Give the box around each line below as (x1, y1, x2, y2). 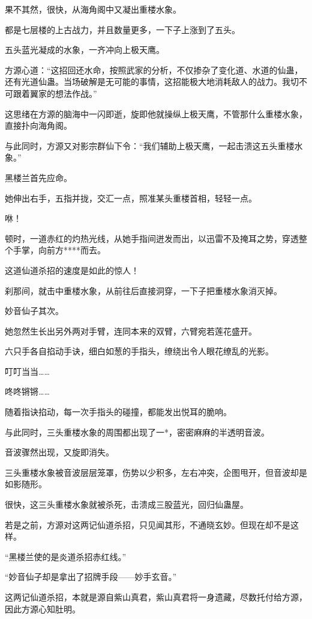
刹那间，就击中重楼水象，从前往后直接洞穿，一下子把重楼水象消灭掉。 (5, 284, 282, 297)
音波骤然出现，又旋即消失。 (5, 446, 114, 458)
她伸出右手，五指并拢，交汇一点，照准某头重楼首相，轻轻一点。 (5, 191, 257, 204)
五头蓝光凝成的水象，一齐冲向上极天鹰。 (5, 43, 164, 56)
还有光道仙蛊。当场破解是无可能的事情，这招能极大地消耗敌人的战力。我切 (5, 75, 299, 88)
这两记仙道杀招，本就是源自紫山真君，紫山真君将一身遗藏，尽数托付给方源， (5, 591, 307, 603)
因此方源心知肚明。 (5, 602, 80, 615)
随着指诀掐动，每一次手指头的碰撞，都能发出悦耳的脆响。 (5, 405, 232, 418)
